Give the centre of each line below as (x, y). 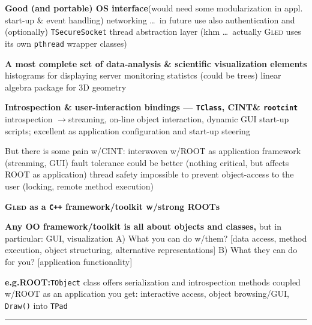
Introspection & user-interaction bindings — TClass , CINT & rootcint (151, 107)
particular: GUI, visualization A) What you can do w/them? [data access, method (156, 238)
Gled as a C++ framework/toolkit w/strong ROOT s (112, 206)
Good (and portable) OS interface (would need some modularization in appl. (154, 8)
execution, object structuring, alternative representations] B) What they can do (151, 250)
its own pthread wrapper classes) (66, 43)
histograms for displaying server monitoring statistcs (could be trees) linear (143, 75)
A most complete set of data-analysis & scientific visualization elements (156, 63)
